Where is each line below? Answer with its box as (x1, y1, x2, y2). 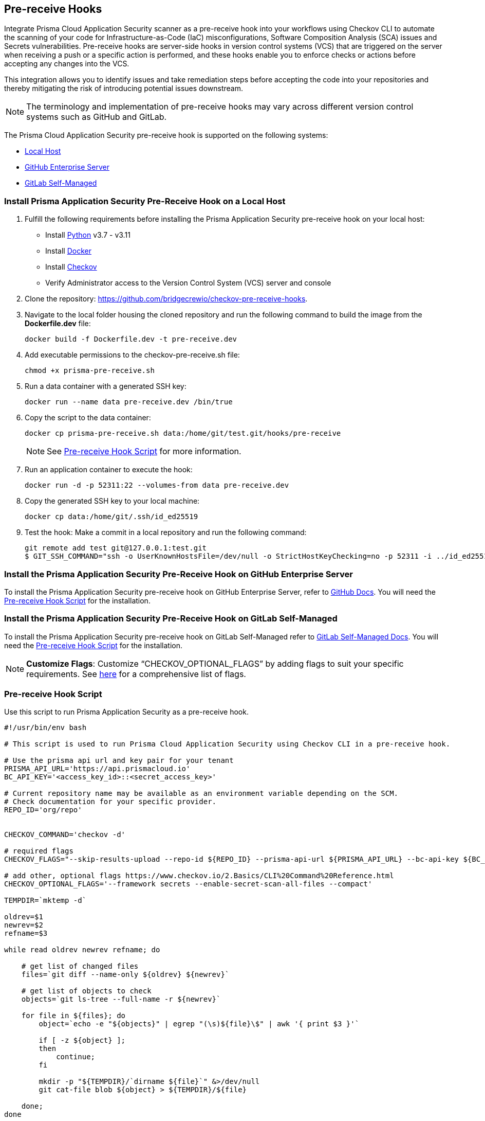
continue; (56, 1053, 96, 1061)
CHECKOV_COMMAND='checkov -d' (4, 830, 126, 839)
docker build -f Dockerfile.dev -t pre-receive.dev (25, 335, 237, 344)
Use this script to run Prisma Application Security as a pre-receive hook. (4, 707, 249, 717)
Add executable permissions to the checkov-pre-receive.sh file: (25, 350, 240, 360)
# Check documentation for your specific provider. (4, 797, 217, 806)
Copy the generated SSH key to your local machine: (25, 496, 200, 506)
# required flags (4, 847, 73, 856)
